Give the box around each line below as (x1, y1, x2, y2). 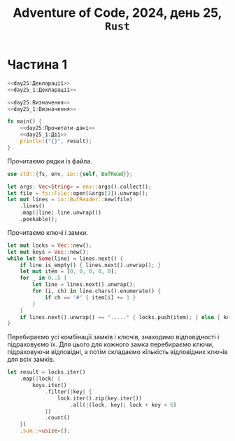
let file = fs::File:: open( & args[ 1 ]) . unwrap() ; (7, 189, 149, 197)
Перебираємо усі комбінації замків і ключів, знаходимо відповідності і (7, 333, 220, 341)
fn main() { (7, 118, 42, 125)
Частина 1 (7, 57, 68, 73)
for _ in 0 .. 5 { (20, 275, 68, 282)
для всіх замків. (7, 355, 55, 364)
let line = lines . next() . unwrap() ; (32, 281, 136, 288)
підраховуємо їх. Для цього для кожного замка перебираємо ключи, (7, 340, 215, 348)
